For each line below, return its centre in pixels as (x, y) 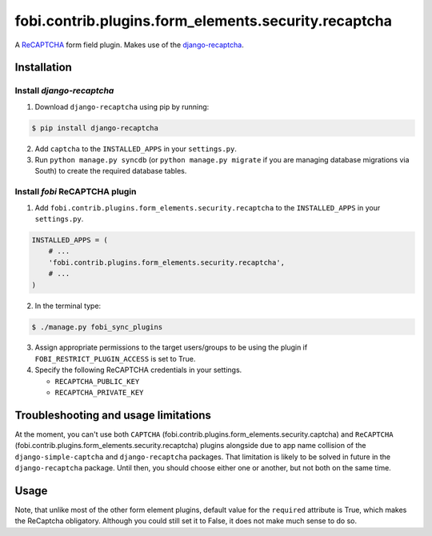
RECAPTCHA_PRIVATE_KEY (99, 393)
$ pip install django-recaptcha (95, 128)
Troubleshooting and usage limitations (113, 415)
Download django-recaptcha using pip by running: (122, 106)
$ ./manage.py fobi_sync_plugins (97, 327)
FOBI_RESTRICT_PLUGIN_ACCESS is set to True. (115, 358)
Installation (43, 68)
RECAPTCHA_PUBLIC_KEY (97, 381)
